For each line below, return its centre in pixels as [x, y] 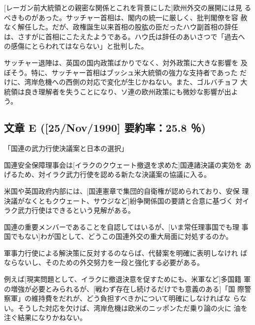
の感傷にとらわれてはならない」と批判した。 [76, 46]
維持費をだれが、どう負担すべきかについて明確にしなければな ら [135, 298]
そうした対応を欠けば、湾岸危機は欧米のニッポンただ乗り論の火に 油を [132, 308]
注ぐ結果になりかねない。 [45, 317]
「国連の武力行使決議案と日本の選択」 [66, 148]
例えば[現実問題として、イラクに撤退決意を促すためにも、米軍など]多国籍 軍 [127, 279]
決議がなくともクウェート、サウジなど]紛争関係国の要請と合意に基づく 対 [123, 200]
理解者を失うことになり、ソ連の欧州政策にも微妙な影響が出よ [138, 91]
